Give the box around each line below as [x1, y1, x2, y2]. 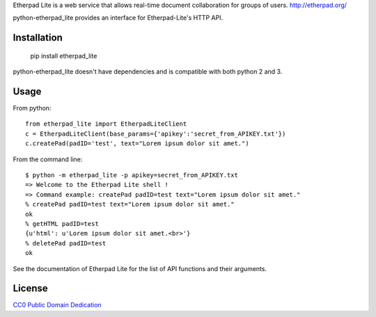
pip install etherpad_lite [30, 51, 97, 60]
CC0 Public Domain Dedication [13, 301, 102, 309]
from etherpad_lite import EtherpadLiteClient [25, 120, 187, 128]
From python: [13, 104, 52, 113]
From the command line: [13, 155, 83, 163]
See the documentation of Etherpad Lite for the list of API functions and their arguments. [13, 264, 267, 273]
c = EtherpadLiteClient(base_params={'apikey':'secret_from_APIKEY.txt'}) [25, 129, 286, 138]
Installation [13, 32, 63, 44]
